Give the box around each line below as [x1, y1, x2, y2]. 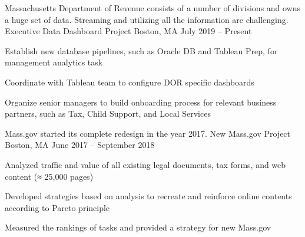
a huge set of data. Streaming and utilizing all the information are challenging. [5, 13, 289, 25]
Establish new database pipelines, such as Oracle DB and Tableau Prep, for [5, 44, 278, 57]
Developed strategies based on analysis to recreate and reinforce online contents [5, 190, 292, 202]
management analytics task [5, 56, 103, 68]
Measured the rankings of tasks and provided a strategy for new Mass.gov [5, 221, 271, 233]
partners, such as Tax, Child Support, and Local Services [5, 107, 211, 120]
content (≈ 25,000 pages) [5, 170, 94, 182]
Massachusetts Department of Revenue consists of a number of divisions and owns [5, 2, 301, 14]
